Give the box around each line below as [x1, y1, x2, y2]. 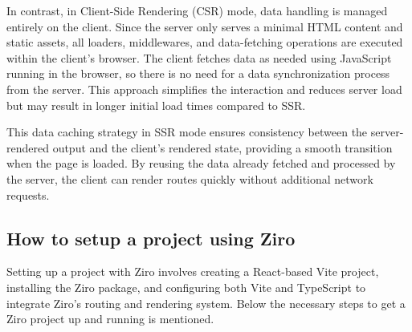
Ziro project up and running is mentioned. [6, 310, 214, 327]
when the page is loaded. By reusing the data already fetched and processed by [6, 155, 396, 172]
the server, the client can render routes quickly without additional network [6, 170, 373, 187]
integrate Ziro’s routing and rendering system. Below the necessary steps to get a [6, 294, 406, 311]
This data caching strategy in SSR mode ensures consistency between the [6, 123, 368, 140]
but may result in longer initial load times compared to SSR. [6, 96, 306, 113]
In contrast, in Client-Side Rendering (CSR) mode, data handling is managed [6, 2, 388, 18]
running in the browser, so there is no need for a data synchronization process [6, 65, 390, 82]
